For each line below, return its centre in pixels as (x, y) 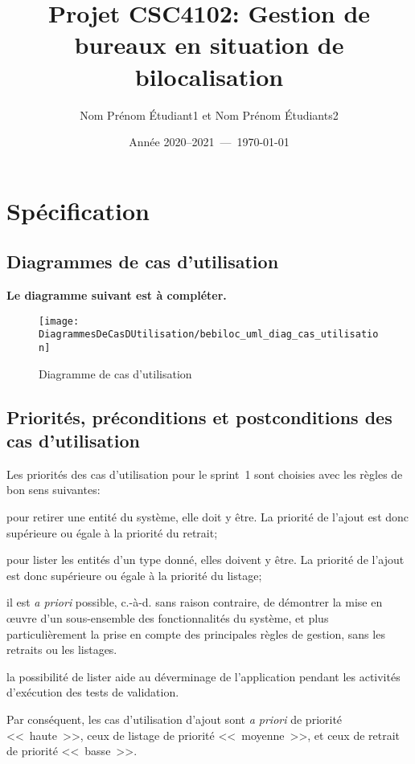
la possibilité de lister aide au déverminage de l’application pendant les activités (203, 676)
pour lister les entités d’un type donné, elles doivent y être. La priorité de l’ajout (205, 560)
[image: (59, 321)
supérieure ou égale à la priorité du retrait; (112, 532)
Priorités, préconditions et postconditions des (199, 417)
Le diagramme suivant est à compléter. (117, 295)
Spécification (78, 210)
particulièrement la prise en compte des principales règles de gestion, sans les (196, 633)
